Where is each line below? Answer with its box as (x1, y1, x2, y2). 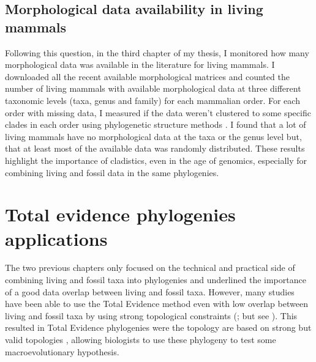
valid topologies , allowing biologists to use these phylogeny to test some (5, 333, 276, 345)
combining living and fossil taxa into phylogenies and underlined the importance (5, 273, 306, 286)
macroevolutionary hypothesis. (5, 345, 119, 358)
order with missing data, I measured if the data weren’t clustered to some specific (5, 106, 311, 119)
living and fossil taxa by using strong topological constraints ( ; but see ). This (5, 309, 298, 322)
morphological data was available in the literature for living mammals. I (5, 58, 275, 71)
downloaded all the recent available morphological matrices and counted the (5, 70, 290, 83)
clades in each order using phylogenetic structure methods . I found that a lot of (5, 118, 306, 131)
